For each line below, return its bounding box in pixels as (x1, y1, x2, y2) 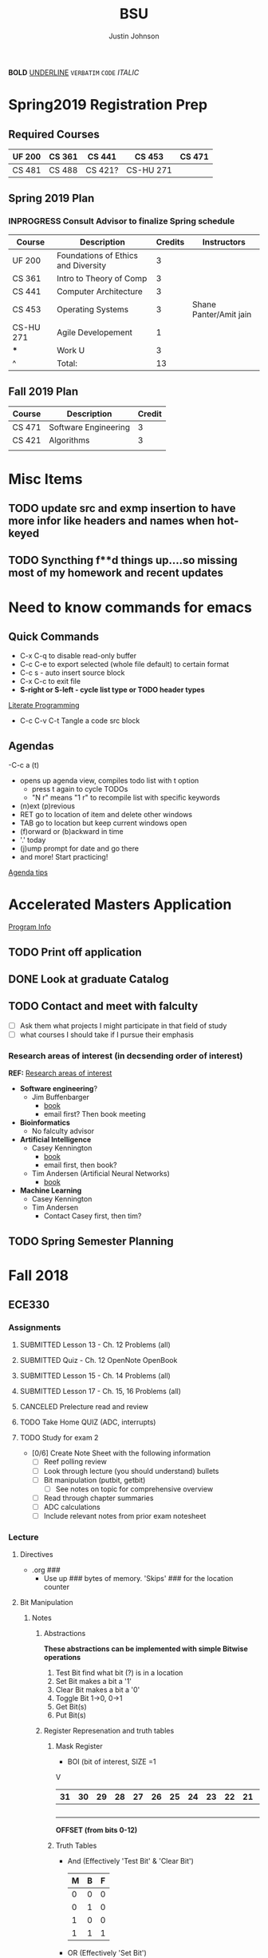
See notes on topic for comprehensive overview (55, 1483, 214, 1494)
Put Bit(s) (55, 1710, 86, 1720)
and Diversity (57, 260, 106, 271)
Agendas (8, 739, 54, 753)
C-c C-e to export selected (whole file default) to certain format (19, 660, 230, 669)
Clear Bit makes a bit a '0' (55, 1685, 140, 1694)
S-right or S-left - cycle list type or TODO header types (19, 685, 205, 695)
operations (43, 1653, 81, 1662)
